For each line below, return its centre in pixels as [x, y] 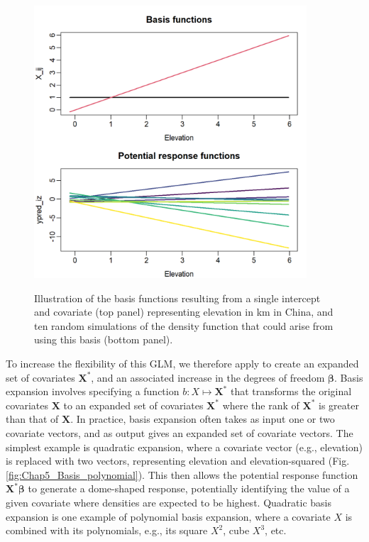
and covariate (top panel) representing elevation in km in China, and [184, 312]
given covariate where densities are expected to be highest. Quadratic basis [169, 502]
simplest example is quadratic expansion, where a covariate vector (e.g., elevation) [184, 447]
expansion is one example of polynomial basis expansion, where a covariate [168, 516]
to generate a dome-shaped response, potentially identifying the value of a [189, 488]
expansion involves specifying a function [93, 391]
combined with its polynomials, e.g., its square [107, 530]
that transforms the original [291, 391]
